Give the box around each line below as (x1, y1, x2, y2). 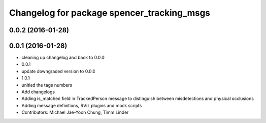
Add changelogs (21, 89, 55, 95)
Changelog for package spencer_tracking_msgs (9, 7, 210, 18)
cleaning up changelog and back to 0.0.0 (21, 54, 105, 61)
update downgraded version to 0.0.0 (21, 68, 96, 74)
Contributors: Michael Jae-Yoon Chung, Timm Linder (21, 109, 129, 115)
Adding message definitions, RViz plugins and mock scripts (21, 102, 142, 108)
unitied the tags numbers (21, 82, 72, 88)
